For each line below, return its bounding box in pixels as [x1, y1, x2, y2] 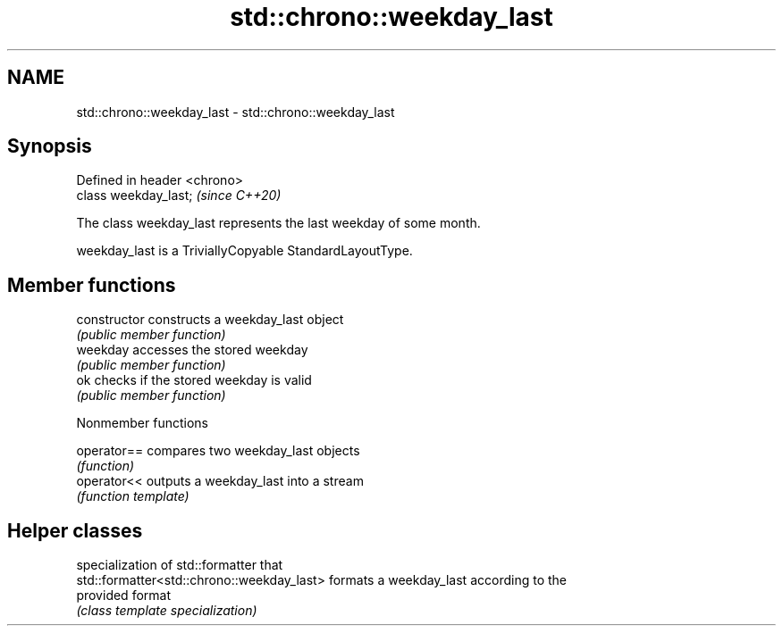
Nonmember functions [76, 415, 208, 431]
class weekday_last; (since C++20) [76, 187, 282, 204]
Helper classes [7, 519, 143, 542]
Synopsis [7, 135, 92, 158]
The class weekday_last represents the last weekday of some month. [76, 215, 481, 231]
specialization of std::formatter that [76, 557, 283, 573]
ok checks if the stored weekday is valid [76, 372, 312, 388]
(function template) [76, 488, 189, 504]
